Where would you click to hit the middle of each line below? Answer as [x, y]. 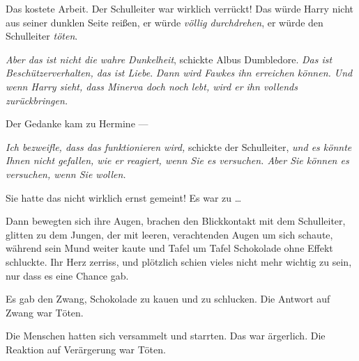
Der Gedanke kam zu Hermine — [77, 123]
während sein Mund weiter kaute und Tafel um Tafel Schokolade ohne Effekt [169, 248]
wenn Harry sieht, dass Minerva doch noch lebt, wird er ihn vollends [152, 86]
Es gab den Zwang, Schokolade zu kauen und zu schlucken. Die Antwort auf [168, 299]
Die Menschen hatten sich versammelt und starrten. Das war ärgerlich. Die [166, 336]
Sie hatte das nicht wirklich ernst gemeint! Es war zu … [124, 197]
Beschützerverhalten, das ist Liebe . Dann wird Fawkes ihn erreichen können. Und [179, 73]
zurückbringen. [37, 100]
